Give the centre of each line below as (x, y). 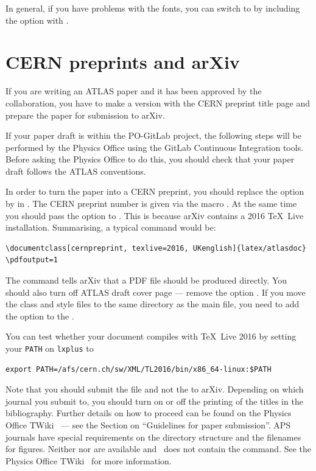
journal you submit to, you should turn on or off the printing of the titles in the (154, 401)
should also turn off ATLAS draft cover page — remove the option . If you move (156, 292)
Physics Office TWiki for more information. (89, 460)
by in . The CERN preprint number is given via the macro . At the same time (151, 204)
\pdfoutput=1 (32, 260)
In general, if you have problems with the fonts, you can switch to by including (153, 8)
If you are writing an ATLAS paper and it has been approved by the (134, 91)
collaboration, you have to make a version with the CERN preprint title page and (158, 103)
